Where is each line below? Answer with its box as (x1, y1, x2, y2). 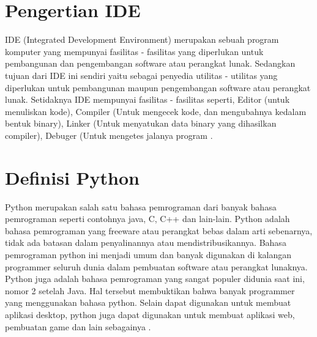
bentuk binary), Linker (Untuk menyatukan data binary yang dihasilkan (5, 117, 277, 130)
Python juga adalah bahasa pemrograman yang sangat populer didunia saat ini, (5, 272, 305, 285)
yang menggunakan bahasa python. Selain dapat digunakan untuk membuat (5, 296, 291, 309)
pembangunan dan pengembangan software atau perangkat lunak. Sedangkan (5, 57, 296, 70)
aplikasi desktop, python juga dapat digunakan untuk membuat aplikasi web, (5, 308, 295, 320)
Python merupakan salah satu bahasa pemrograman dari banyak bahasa (5, 200, 277, 213)
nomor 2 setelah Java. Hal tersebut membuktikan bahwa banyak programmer (5, 284, 295, 297)
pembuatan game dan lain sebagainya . (5, 320, 151, 333)
